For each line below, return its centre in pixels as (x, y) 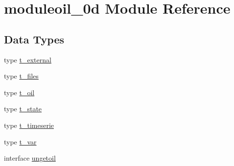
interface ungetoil (30, 158)
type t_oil (19, 92)
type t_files (21, 76)
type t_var (20, 141)
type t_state (23, 109)
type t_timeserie (29, 125)
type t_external (28, 59)
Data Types (34, 39)
